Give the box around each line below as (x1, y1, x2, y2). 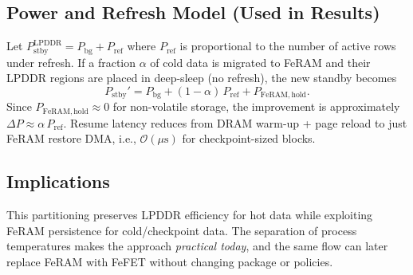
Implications (6, 169, 110, 194)
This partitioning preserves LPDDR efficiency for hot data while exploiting (6, 206, 373, 223)
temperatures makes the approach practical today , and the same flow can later (6, 238, 388, 254)
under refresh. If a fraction (6, 53, 136, 70)
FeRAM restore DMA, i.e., (6, 130, 136, 147)
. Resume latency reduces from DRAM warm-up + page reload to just (63, 114, 407, 131)
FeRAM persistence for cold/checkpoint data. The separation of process (6, 222, 357, 238)
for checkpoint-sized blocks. (182, 130, 316, 147)
